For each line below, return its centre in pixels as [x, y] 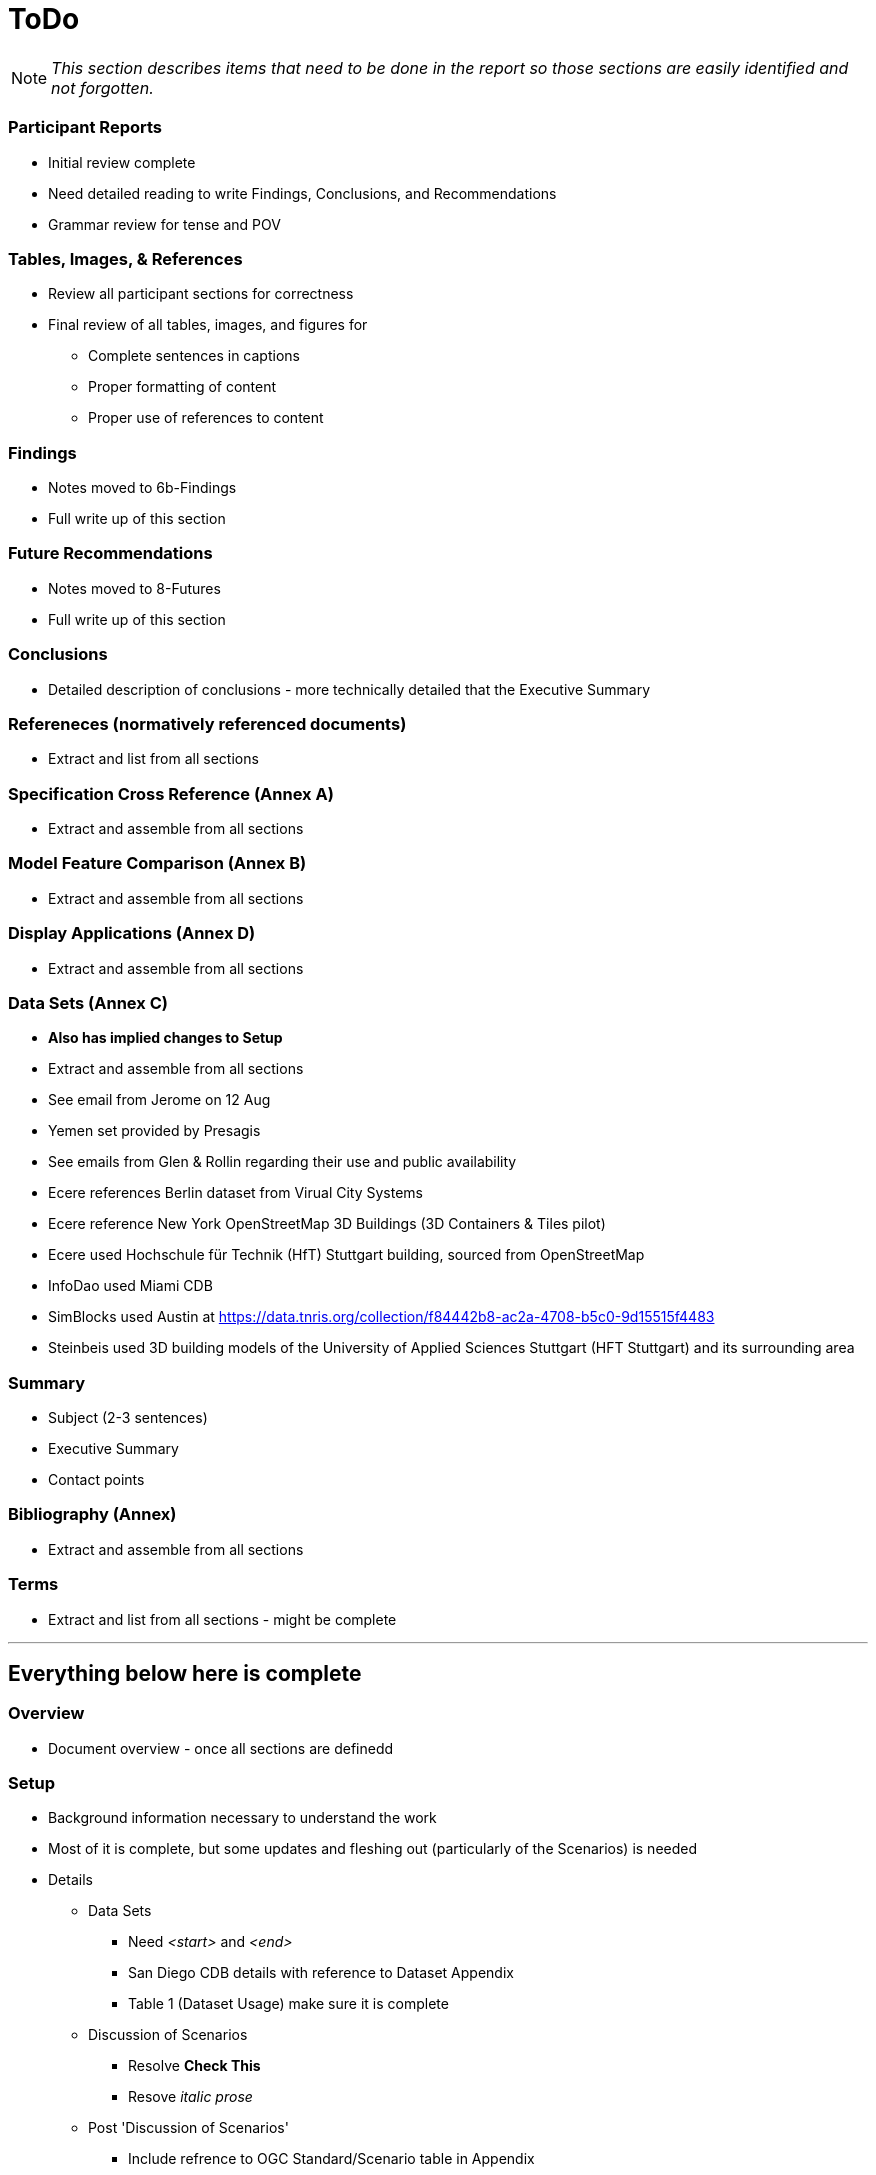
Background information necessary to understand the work [242, 1818]
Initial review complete [122, 162]
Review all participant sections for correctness [201, 294]
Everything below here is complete [185, 1673]
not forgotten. [102, 87]
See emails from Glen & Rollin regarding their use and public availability [282, 1162]
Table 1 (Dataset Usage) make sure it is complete [288, 2004]
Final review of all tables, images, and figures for [208, 325]
